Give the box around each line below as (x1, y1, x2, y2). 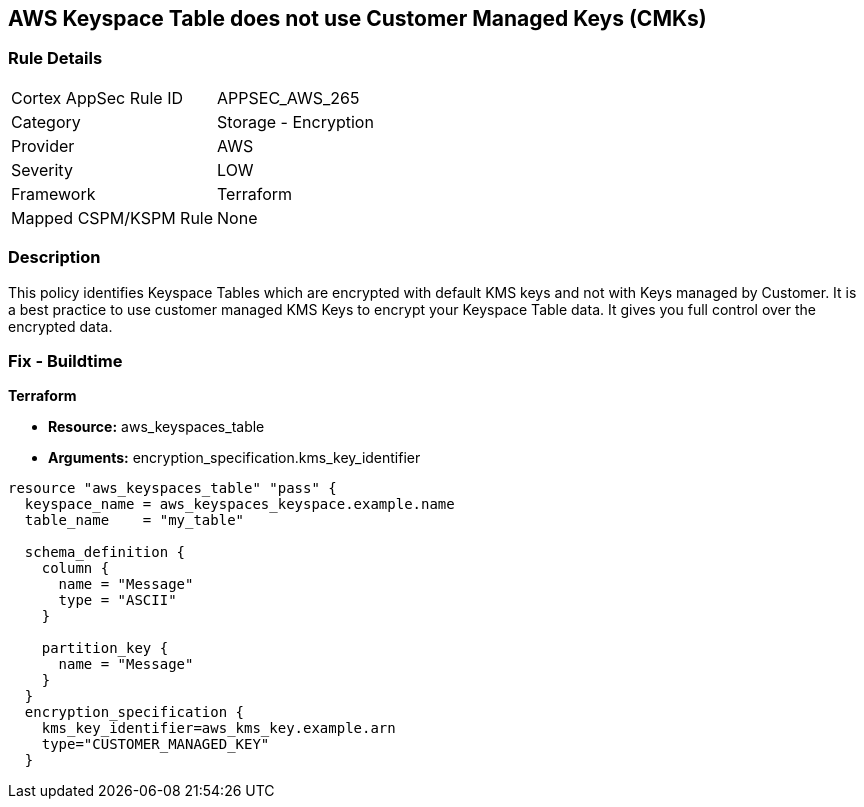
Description (8, 247, 101, 268)
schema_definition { (24, 544, 186, 561)
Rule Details (8, 48, 103, 69)
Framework (11, 183, 96, 204)
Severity (11, 159, 73, 180)
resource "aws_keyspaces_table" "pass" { (8, 480, 337, 497)
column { (41, 560, 110, 577)
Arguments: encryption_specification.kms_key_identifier (48, 449, 421, 467)
